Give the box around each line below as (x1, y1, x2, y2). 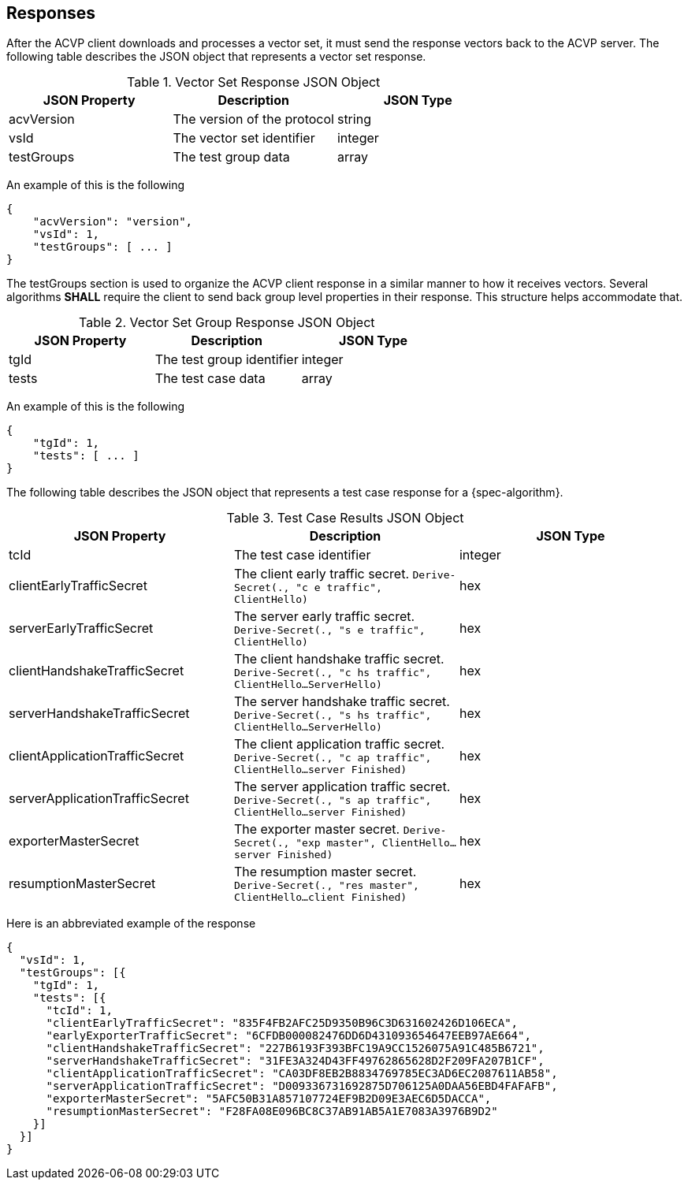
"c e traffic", (296, 582, 382, 594)
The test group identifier (154, 351, 299, 368)
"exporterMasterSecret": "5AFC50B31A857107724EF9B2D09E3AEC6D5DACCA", (46, 1092, 492, 1106)
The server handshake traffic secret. (233, 693, 450, 710)
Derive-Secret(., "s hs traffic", (233, 709, 432, 722)
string (337, 111, 371, 128)
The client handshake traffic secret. (233, 651, 444, 667)
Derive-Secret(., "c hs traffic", (233, 667, 432, 679)
